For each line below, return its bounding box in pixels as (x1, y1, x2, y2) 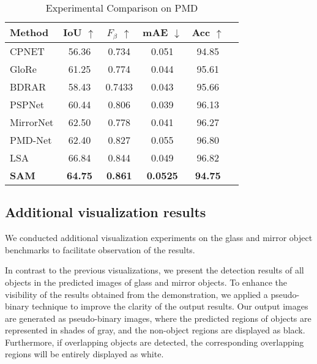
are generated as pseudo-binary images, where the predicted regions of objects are (5, 311, 311, 324)
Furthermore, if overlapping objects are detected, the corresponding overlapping (5, 335, 304, 348)
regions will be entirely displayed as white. (5, 347, 164, 360)
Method (10, 25, 49, 40)
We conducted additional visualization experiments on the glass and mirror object (5, 231, 313, 244)
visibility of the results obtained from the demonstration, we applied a (5, 288, 268, 300)
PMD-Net (10, 132, 52, 147)
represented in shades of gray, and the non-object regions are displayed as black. (5, 324, 305, 336)
